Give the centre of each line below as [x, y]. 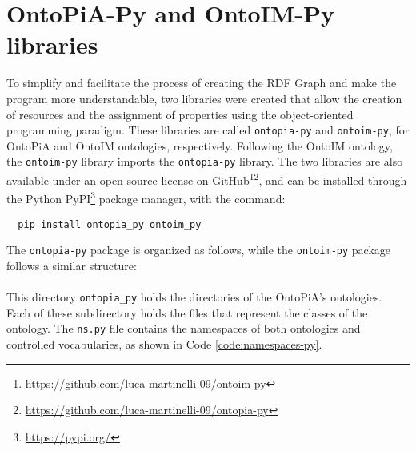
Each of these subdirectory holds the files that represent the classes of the [187, 312]
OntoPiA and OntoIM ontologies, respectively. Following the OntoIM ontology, [200, 145]
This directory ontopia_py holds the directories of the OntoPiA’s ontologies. [194, 297]
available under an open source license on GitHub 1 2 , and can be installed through [207, 179]
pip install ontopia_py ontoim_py [110, 224]
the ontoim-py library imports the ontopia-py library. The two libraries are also [205, 161]
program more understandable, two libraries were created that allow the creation [204, 98]
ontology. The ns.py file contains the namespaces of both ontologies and [184, 328]
